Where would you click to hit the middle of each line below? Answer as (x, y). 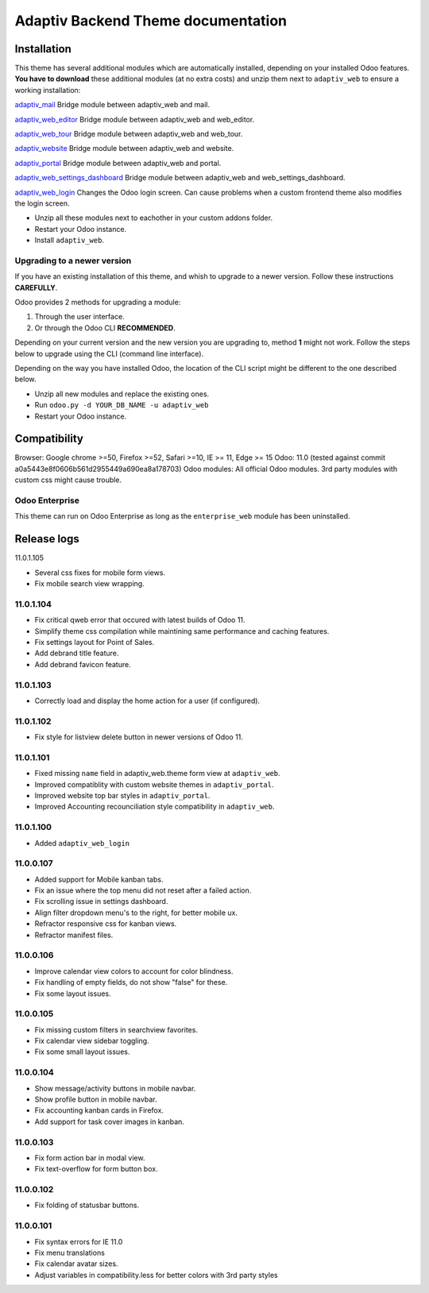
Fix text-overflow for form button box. (96, 1169)
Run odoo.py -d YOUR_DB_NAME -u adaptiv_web (122, 405)
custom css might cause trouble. (68, 480)
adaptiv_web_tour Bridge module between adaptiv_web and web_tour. (129, 134)
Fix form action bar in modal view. (90, 1158)
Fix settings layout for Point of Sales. (95, 643)
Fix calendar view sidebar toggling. (92, 1041)
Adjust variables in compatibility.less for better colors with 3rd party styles (156, 1275)
